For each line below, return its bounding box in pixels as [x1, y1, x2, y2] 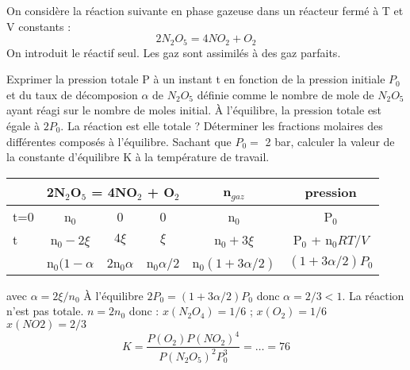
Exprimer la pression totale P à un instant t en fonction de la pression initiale [6, 71, 385, 87]
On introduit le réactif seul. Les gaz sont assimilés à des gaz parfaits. [6, 44, 341, 60]
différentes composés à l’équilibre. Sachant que [6, 133, 232, 149]
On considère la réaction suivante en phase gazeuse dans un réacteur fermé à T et [6, 2, 404, 18]
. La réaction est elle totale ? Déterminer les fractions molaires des [60, 118, 383, 134]
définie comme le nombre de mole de [197, 86, 374, 102]
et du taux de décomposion [6, 86, 138, 102]
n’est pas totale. [6, 303, 84, 319]
